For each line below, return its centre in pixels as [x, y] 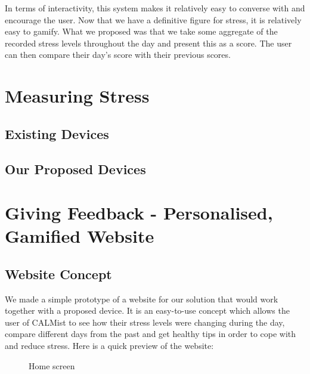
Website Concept [58, 273]
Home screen [52, 365]
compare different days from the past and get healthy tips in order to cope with [151, 334]
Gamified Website [80, 236]
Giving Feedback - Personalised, [139, 213]
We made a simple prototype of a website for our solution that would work [142, 299]
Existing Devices [57, 133]
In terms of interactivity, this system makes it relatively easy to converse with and [155, 8]
